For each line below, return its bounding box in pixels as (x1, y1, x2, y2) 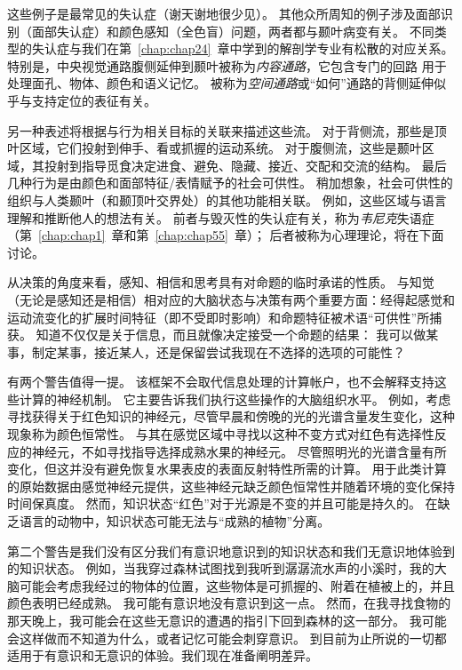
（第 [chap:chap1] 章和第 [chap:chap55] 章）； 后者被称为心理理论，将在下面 (7, 226, 444, 244)
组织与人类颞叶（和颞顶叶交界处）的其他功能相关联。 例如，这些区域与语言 (7, 190, 447, 209)
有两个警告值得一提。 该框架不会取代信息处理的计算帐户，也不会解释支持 (7, 372, 434, 391)
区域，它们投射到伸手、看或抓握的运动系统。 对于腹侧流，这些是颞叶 (19, 139, 422, 157)
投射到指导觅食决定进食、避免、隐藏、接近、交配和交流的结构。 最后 (44, 156, 447, 174)
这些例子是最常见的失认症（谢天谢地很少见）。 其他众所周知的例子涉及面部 (7, 4, 441, 22)
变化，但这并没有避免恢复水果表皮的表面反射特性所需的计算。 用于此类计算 (7, 459, 447, 478)
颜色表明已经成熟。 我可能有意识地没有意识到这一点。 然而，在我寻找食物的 (7, 594, 451, 612)
